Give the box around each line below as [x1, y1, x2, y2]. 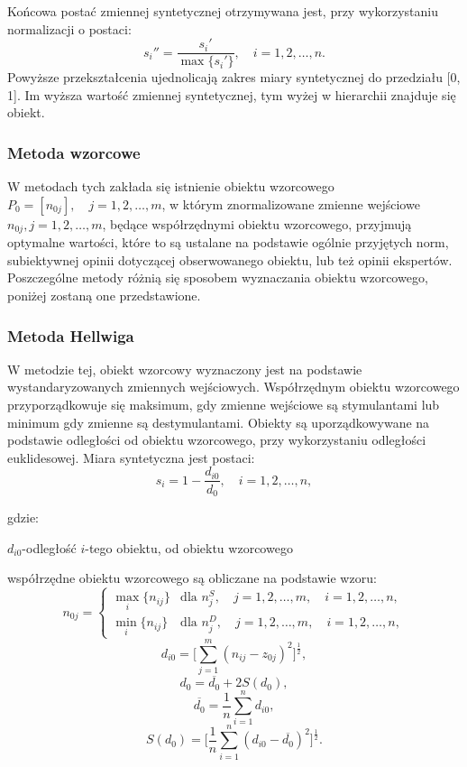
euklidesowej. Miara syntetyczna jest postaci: [7, 448, 255, 467]
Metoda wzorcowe [7, 141, 141, 163]
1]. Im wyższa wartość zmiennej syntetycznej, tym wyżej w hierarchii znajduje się [7, 85, 456, 104]
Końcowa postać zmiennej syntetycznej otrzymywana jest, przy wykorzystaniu [7, 2, 438, 20]
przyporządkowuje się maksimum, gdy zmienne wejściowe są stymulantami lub [7, 395, 440, 414]
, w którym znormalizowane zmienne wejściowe [161, 194, 420, 213]
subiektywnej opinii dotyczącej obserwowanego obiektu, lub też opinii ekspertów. [7, 250, 453, 269]
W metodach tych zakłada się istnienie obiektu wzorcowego [7, 177, 334, 196]
